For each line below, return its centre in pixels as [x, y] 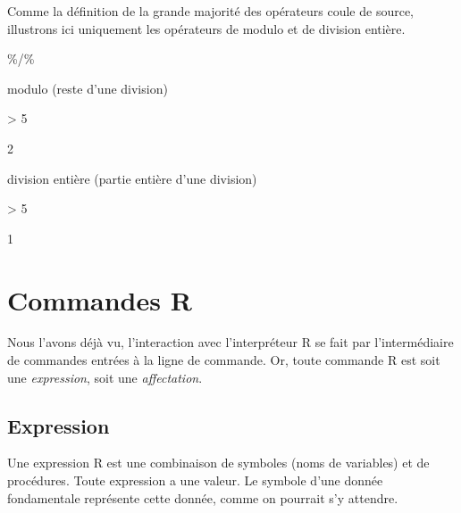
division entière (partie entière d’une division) [132, 178]
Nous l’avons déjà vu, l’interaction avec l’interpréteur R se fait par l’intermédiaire [230, 342]
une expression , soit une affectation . [105, 377]
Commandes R [100, 299]
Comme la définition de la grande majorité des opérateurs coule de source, [211, 11]
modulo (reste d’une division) [88, 88]
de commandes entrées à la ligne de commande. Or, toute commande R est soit [224, 360]
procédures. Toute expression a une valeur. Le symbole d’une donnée [195, 480]
